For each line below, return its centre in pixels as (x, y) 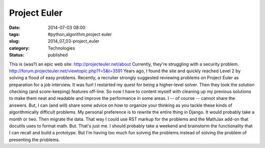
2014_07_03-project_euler (74, 41)
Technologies (62, 48)
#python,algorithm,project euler (80, 34)
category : (19, 48)
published (58, 55)
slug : (14, 41)
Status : (17, 55)
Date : (15, 28)
